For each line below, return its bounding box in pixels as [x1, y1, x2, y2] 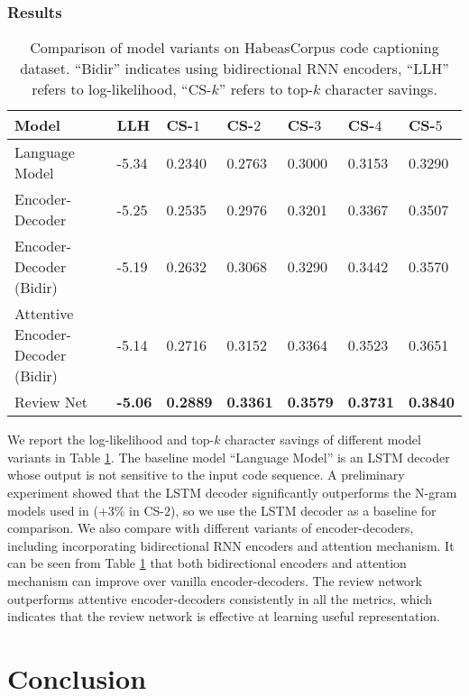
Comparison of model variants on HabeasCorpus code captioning [30, 37, 439, 59]
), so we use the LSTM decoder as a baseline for [170, 500, 437, 519]
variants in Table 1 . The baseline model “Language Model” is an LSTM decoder [7, 447, 450, 466]
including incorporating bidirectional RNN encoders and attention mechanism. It [7, 536, 455, 554]
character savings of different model [225, 430, 421, 449]
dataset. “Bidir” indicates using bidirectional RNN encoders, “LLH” [20, 58, 449, 79]
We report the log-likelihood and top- [7, 430, 215, 449]
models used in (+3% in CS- [7, 500, 164, 519]
